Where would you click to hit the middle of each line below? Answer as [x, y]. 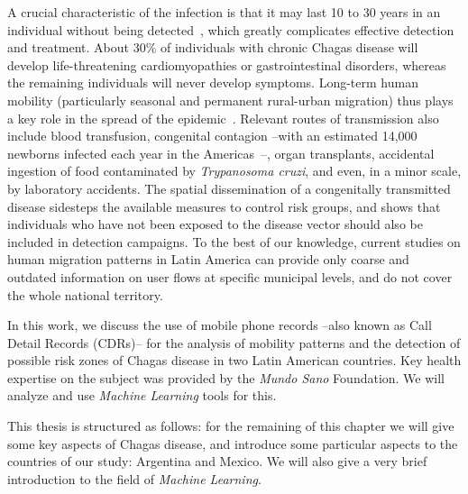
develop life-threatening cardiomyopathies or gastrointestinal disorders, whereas [227, 64]
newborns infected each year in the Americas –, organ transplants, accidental [221, 153]
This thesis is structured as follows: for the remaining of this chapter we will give [231, 426]
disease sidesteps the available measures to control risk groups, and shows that [224, 206]
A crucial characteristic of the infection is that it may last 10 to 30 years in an [224, 12]
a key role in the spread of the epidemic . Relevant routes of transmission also [223, 118]
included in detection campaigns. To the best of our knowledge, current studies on [234, 241]
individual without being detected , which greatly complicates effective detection [231, 29]
